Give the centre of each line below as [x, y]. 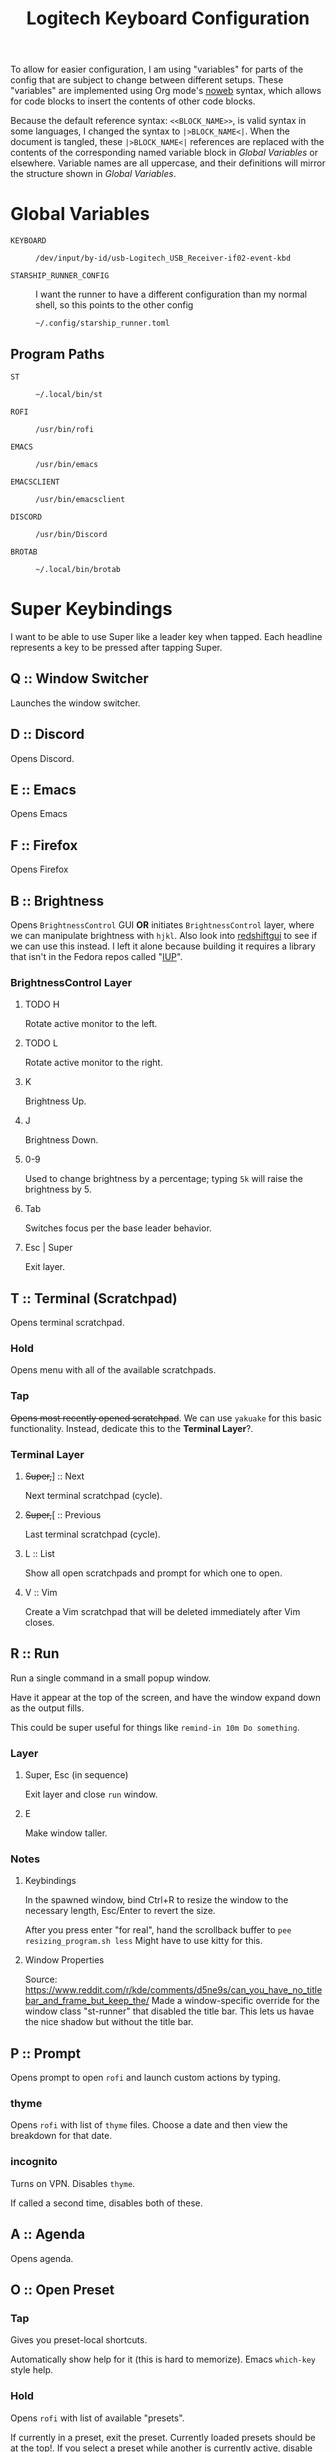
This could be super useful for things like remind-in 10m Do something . [155, 1727]
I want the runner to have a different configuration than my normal [171, 294]
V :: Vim [41, 1592]
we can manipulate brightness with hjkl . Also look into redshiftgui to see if [164, 935]
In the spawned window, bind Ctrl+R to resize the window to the [156, 1900]
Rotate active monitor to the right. [93, 1063]
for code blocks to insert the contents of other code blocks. [133, 101]
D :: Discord [47, 734]
